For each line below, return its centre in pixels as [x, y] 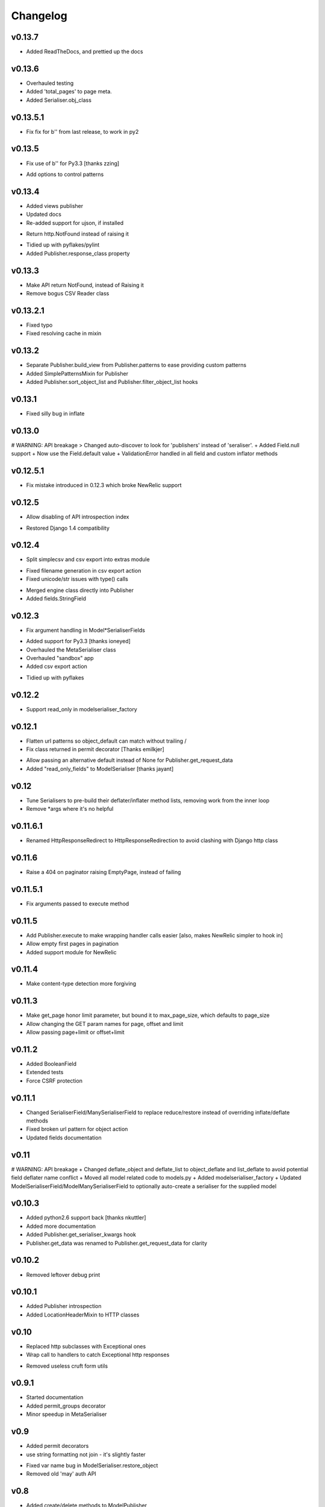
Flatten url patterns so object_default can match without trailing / [106, 741]
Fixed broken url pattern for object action [77, 1129]
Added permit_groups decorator [66, 1406]
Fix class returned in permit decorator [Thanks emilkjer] [95, 749]
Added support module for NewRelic [71, 952]
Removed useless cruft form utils [67, 1366]
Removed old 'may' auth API [61, 1474]
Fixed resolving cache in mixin [64, 333]
